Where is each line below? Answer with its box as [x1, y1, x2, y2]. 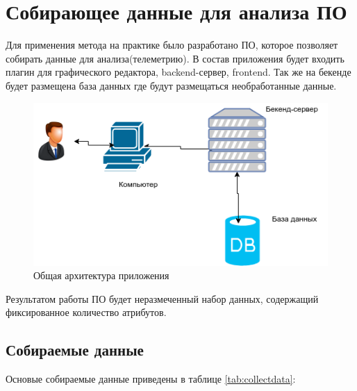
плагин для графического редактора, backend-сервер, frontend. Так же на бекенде [6, 65, 351, 79]
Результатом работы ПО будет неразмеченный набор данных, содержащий [6, 291, 319, 306]
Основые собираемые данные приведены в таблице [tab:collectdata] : [6, 372, 296, 386]
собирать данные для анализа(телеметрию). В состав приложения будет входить [6, 51, 344, 65]
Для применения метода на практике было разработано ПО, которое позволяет [6, 38, 338, 52]
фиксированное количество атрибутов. [6, 305, 167, 319]
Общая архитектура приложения [33, 268, 169, 283]
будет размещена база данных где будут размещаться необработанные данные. [6, 78, 337, 92]
